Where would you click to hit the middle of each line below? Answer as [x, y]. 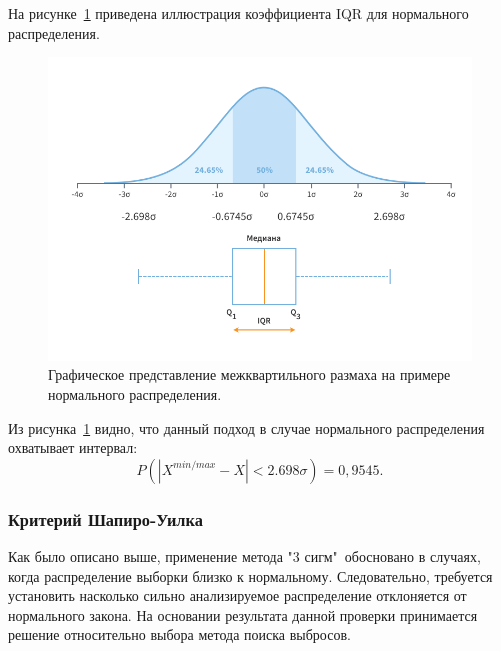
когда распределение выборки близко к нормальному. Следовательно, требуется [250, 575]
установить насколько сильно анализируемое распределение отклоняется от [237, 595]
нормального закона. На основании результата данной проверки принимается [243, 614]
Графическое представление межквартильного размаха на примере [249, 374]
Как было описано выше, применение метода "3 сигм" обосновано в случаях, [244, 555]
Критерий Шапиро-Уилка [105, 518]
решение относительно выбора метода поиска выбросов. [179, 634]
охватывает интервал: [73, 447]
